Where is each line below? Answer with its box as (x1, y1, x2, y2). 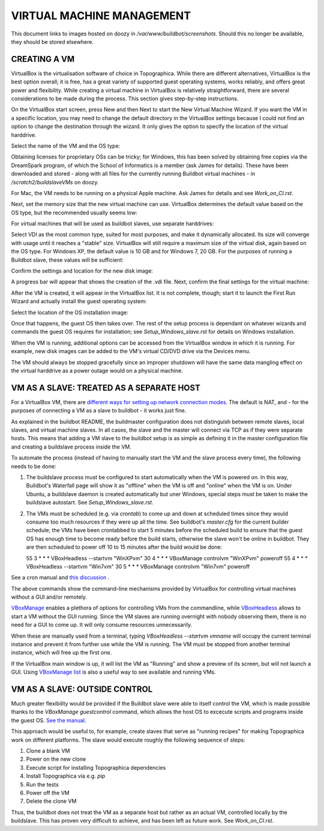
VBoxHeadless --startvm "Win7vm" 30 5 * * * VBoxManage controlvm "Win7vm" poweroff (26, 563, 250, 570)
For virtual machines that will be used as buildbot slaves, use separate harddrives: (11, 220, 214, 228)
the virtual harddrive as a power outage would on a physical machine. (11, 367, 183, 374)
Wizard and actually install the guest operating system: (11, 298, 147, 305)
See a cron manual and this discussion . (11, 574, 110, 581)
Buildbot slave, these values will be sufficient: (11, 256, 124, 264)
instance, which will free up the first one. (11, 649, 112, 656)
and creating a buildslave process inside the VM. (11, 443, 132, 450)
